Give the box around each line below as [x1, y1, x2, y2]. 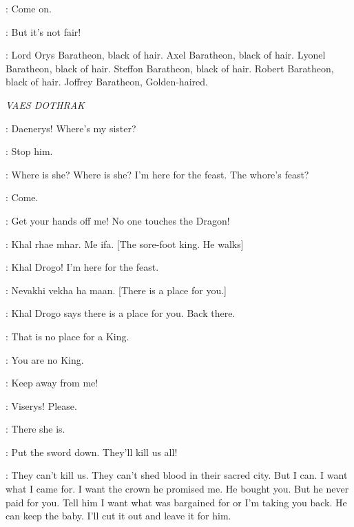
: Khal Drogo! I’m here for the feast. [6, 260, 159, 274]
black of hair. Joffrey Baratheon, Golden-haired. [6, 74, 208, 89]
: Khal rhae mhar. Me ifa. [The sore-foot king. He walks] [6, 236, 244, 251]
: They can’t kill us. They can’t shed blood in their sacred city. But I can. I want [6, 468, 348, 482]
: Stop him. [6, 144, 53, 158]
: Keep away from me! [6, 375, 98, 390]
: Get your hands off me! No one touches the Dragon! [6, 213, 230, 227]
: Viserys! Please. [6, 398, 77, 413]
